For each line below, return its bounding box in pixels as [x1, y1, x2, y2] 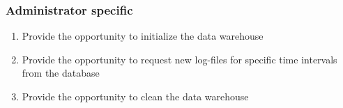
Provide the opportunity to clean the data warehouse [22, 89, 249, 103]
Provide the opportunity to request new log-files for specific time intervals [22, 52, 337, 66]
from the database [22, 65, 100, 80]
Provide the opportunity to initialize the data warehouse [22, 29, 264, 43]
